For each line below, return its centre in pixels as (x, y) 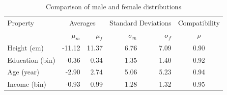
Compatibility (199, 22)
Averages (83, 22)
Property (21, 22)
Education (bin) (31, 59)
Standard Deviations (140, 22)
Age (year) (23, 72)
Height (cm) (26, 47)
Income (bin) (27, 84)
